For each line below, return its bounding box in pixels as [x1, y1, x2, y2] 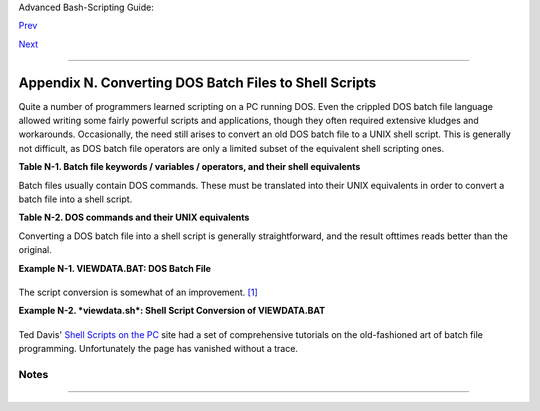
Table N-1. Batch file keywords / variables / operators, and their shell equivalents [18, 161, 361, 173]
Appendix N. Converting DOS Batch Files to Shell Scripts [18, 74, 377, 91]
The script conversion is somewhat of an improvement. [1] [18, 286, 259, 298]
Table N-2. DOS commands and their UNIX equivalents [18, 211, 250, 224]
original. [18, 244, 52, 256]
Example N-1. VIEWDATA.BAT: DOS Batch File [18, 262, 212, 274]
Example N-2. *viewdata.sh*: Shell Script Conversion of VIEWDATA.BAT [18, 305, 326, 317]
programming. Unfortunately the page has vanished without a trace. [18, 343, 299, 355]
